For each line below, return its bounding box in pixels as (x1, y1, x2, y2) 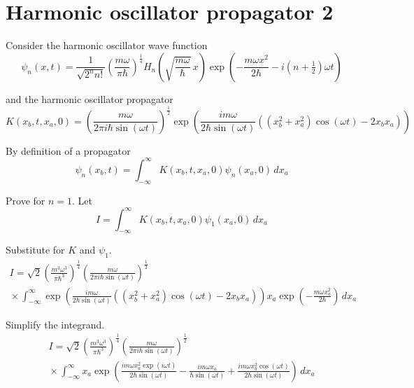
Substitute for (6, 242, 65, 257)
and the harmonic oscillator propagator (6, 91, 173, 106)
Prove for (6, 193, 45, 207)
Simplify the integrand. (6, 317, 105, 331)
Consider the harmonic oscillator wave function (6, 38, 208, 53)
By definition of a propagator (6, 143, 131, 158)
